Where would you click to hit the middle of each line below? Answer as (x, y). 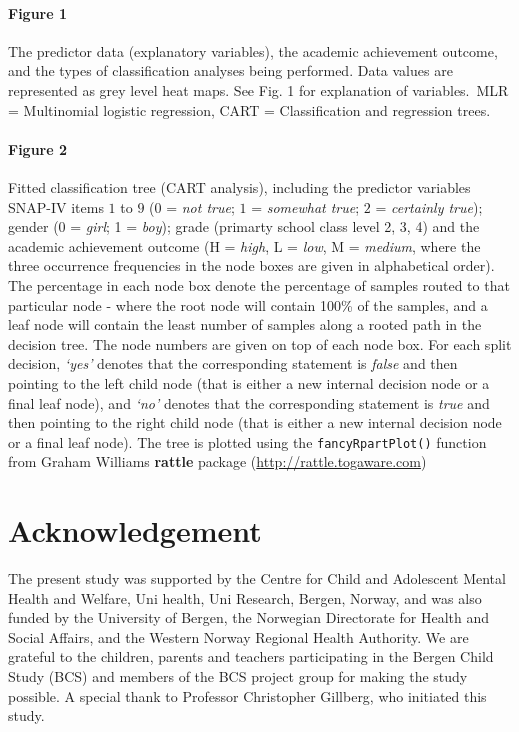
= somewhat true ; (305, 206)
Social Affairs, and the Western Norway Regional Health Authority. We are (238, 636)
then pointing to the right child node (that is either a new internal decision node (255, 422)
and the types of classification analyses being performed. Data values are (230, 70)
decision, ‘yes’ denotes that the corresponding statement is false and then (233, 363)
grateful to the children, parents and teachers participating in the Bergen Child (251, 656)
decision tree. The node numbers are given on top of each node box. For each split (260, 343)
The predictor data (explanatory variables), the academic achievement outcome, (253, 50)
